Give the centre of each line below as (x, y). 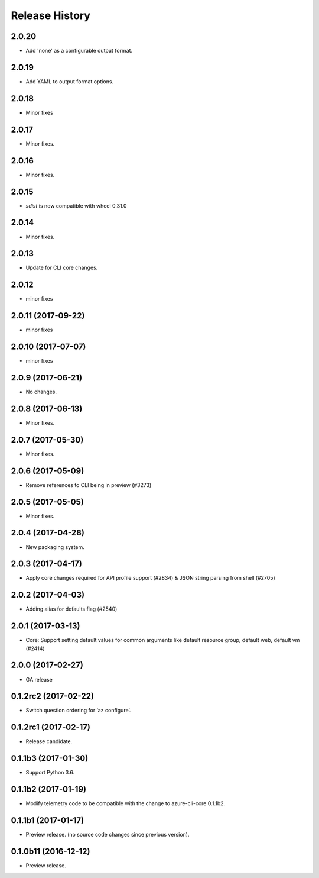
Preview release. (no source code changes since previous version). (108, 835)
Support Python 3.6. (50, 773)
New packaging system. (55, 547)
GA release (39, 679)
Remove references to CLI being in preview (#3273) (89, 485)
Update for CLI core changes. (62, 268)
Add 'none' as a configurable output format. (79, 51)
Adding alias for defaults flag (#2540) (71, 609)
